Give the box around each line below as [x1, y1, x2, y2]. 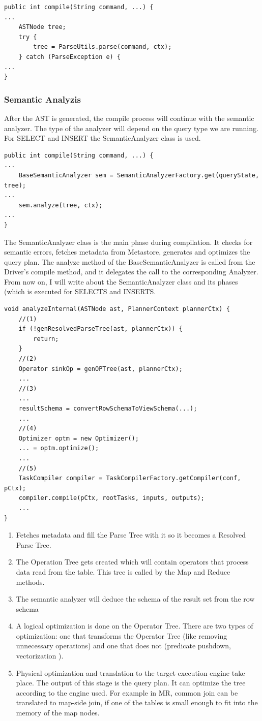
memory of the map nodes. [16, 707, 100, 718]
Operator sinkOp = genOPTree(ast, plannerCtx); [18, 365, 183, 372]
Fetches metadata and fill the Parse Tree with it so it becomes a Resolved [16, 529, 246, 540]
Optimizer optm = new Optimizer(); [18, 434, 139, 442]
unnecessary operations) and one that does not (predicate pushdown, [16, 640, 231, 651]
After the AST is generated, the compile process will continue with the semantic [4, 112, 254, 123]
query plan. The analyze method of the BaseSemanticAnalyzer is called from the [4, 256, 255, 267]
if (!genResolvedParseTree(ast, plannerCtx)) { [18, 325, 183, 333]
